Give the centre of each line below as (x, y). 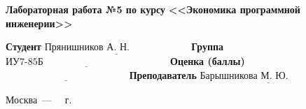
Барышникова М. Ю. (244, 76)
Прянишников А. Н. (87, 48)
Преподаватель (163, 75)
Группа (208, 46)
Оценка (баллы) (208, 61)
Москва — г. (39, 100)
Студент (23, 46)
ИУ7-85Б (25, 63)
